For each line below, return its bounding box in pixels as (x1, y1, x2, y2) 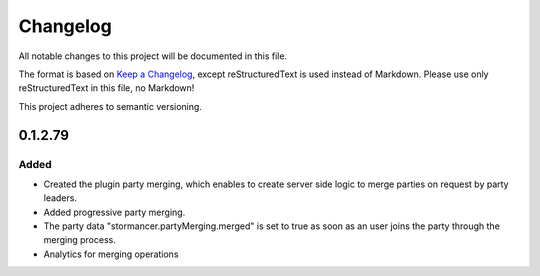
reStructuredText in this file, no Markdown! (18, 82, 195, 94)
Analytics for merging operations (43, 248, 179, 260)
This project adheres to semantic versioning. (18, 100, 202, 112)
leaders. (43, 192, 77, 204)
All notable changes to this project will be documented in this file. (18, 50, 288, 62)
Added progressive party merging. (43, 206, 186, 218)
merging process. (43, 234, 117, 246)
